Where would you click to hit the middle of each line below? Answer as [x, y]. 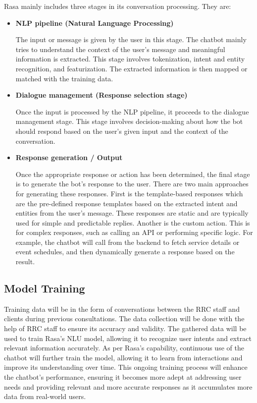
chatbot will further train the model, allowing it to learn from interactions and [123, 357]
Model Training [45, 288]
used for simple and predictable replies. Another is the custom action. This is [133, 222]
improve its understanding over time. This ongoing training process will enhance [126, 367]
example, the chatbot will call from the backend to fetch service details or [128, 242]
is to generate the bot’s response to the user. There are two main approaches [132, 184]
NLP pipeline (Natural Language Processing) [95, 23]
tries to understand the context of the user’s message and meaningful [120, 49]
